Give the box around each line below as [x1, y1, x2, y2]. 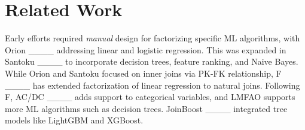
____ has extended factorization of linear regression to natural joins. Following [5, 78, 300, 91]
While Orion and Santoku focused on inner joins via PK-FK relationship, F [5, 66, 282, 79]
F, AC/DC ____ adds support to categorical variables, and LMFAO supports [5, 90, 295, 103]
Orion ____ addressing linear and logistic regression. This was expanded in [5, 43, 286, 56]
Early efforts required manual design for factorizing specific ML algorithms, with [5, 32, 300, 44]
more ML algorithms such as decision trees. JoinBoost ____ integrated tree [5, 102, 288, 114]
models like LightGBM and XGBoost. [5, 114, 144, 126]
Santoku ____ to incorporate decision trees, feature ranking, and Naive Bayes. [5, 55, 298, 68]
